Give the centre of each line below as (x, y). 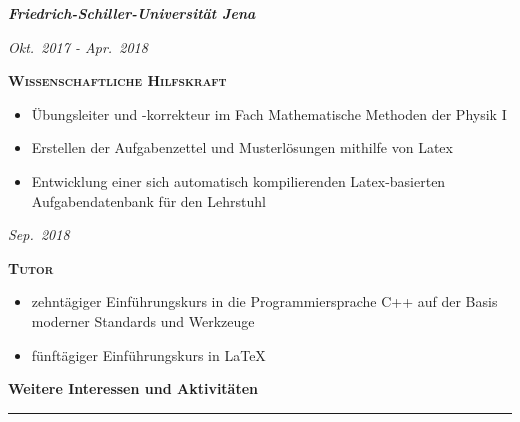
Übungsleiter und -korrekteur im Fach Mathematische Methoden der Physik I (269, 113)
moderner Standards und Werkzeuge (143, 320)
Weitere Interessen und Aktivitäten (133, 388)
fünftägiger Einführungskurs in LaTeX (148, 354)
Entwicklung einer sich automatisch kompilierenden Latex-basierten (238, 180)
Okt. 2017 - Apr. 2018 (78, 46)
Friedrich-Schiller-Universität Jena (132, 13)
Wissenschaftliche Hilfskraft (117, 80)
